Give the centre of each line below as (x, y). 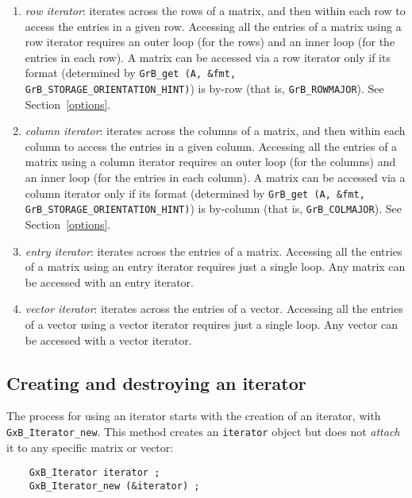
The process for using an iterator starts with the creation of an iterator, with (194, 416)
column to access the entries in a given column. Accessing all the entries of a (211, 146)
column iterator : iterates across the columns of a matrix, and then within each (215, 131)
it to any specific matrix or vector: (90, 447)
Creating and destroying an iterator (156, 382)
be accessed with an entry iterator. (109, 282)
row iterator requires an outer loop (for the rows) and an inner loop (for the (210, 42)
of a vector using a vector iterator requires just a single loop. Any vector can (211, 324)
